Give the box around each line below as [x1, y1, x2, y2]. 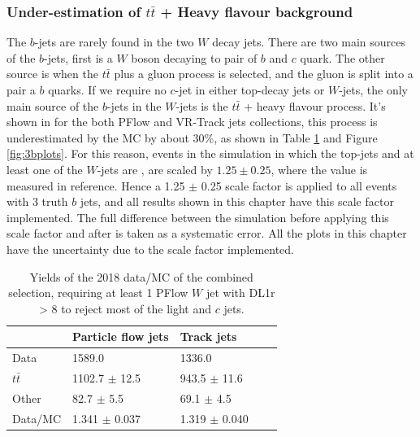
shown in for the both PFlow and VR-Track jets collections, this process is [6, 113, 378, 130]
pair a [6, 81, 36, 98]
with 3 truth [6, 193, 68, 210]
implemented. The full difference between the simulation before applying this [6, 208, 389, 225]
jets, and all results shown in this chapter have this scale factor [80, 193, 394, 210]
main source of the [6, 97, 99, 114]
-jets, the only [339, 81, 408, 98]
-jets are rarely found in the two [34, 33, 194, 50]
